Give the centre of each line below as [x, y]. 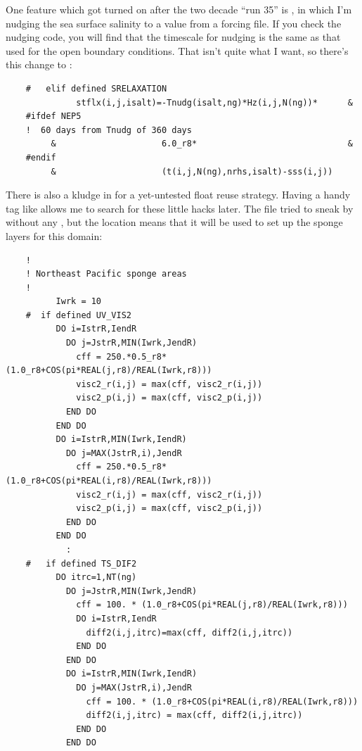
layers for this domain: [54, 235]
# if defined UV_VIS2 [78, 315]
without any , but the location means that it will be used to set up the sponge [174, 222]
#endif [41, 157]
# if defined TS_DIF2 [81, 563]
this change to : [39, 64]
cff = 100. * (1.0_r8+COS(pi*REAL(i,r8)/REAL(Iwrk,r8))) [222, 701]
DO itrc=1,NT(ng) [96, 578]
